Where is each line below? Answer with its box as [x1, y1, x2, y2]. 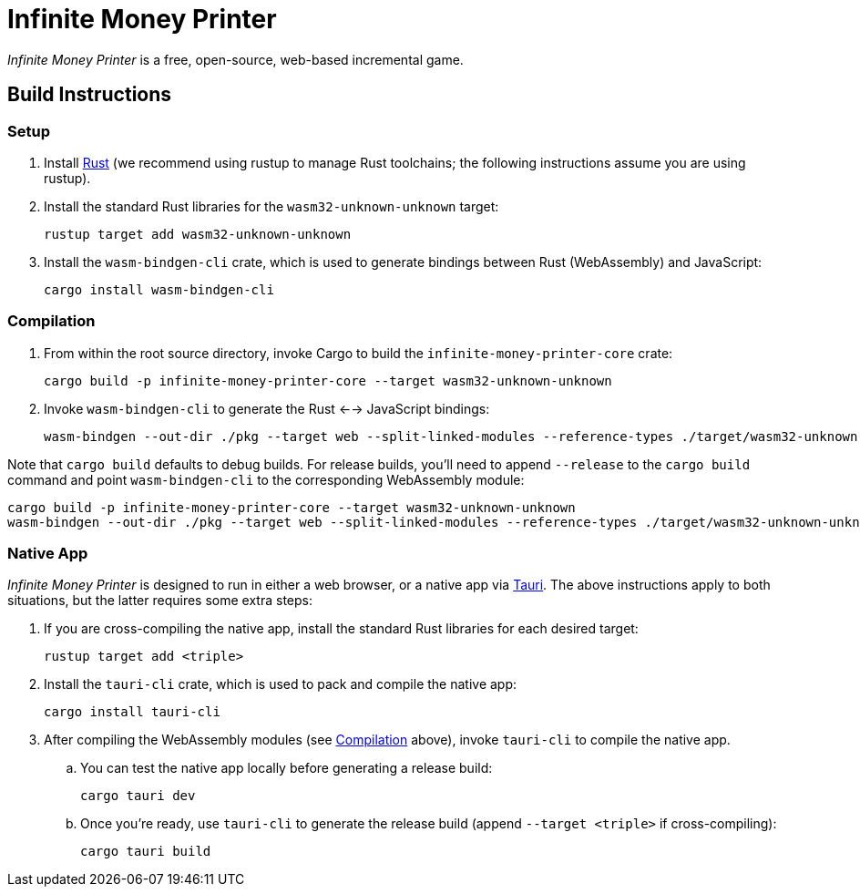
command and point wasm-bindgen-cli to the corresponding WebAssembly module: [7, 471, 525, 488]
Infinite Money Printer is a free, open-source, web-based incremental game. [7, 51, 464, 67]
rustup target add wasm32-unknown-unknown [44, 226, 352, 241]
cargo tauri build [80, 844, 211, 859]
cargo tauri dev [80, 788, 196, 804]
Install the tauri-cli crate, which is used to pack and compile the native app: [44, 676, 517, 693]
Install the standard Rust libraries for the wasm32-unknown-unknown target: [44, 198, 499, 214]
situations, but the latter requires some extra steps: [7, 592, 312, 609]
